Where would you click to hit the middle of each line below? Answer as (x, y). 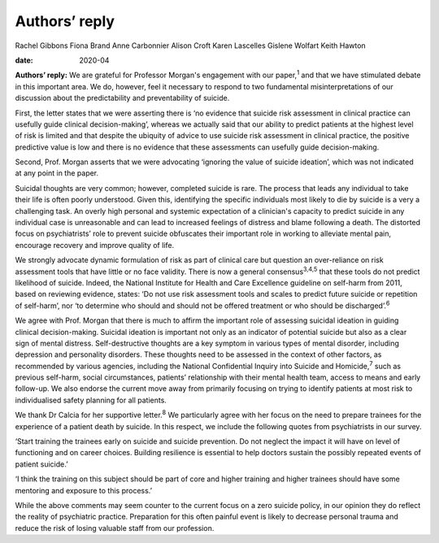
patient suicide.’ (41, 464)
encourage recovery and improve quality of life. (95, 245)
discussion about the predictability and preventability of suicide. (122, 98)
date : (24, 60)
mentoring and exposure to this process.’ (84, 490)
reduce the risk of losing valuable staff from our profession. (115, 528)
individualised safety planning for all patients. (91, 400)
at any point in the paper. (57, 173)
